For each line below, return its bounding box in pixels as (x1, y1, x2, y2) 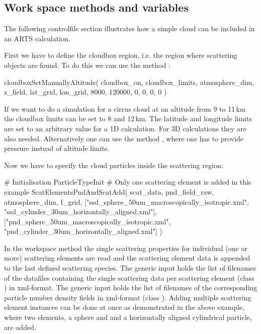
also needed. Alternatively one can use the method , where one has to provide (4, 133, 243, 143)
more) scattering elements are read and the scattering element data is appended (4, 253, 250, 263)
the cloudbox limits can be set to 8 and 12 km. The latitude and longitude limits (4, 113, 252, 124)
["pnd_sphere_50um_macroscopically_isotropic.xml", (4, 216, 171, 226)
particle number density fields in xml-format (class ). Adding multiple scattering (4, 292, 251, 302)
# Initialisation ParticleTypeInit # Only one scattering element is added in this (4, 177, 251, 187)
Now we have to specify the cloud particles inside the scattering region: (4, 159, 223, 170)
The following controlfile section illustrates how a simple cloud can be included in (4, 23, 255, 34)
